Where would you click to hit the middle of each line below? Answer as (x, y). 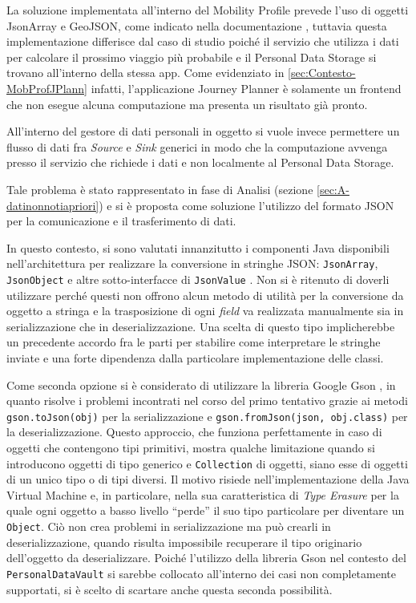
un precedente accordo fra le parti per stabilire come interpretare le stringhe (194, 342)
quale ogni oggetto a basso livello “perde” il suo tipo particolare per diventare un (206, 510)
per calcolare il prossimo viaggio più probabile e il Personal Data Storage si (192, 57)
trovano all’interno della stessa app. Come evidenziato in (145, 73)
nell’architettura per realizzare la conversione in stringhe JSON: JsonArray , (192, 263)
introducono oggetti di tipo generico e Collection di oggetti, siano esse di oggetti (207, 463)
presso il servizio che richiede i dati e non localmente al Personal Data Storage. (200, 162)
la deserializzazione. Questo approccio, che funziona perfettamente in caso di (194, 432)
